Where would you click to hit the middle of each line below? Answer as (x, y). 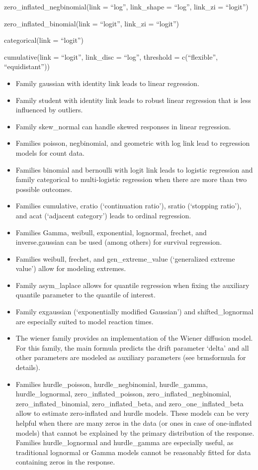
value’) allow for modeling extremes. (71, 268)
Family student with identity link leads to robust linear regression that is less (133, 100)
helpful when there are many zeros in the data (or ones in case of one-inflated (134, 423)
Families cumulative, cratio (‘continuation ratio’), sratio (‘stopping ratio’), (129, 206)
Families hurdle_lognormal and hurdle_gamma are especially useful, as (125, 442)
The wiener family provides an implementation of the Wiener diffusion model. (134, 338)
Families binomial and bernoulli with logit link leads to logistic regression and (134, 169)
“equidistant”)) (27, 66)
